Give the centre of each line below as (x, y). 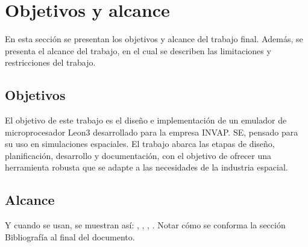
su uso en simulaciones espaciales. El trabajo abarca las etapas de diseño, (140, 144)
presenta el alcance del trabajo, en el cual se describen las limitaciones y (138, 50)
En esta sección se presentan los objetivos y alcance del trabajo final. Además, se (154, 39)
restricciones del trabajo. (50, 62)
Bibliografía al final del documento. (70, 236)
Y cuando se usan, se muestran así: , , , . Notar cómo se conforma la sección (145, 225)
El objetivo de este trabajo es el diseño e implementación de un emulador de (146, 120)
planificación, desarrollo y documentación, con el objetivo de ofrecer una (138, 155)
